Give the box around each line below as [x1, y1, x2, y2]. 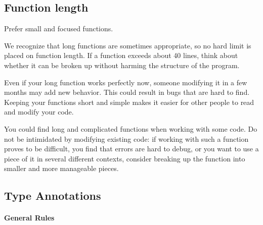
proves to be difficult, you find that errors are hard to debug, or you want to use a [4, 143, 259, 154]
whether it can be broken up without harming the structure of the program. [4, 60, 240, 70]
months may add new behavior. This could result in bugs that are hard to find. [4, 87, 250, 97]
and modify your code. [4, 106, 74, 117]
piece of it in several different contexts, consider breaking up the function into [4, 153, 245, 163]
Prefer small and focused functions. [4, 23, 113, 34]
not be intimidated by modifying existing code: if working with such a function [4, 133, 249, 144]
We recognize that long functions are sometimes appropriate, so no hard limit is [4, 40, 251, 50]
